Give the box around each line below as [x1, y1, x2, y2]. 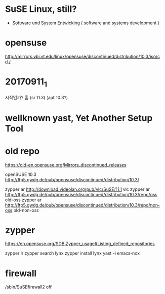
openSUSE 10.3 [5, 171, 37, 177]
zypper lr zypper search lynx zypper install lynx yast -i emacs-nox [5, 251, 140, 256]
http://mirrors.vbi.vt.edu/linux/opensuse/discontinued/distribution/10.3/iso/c [5, 53, 160, 59]
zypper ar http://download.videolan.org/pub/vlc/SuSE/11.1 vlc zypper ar [5, 186, 150, 192]
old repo [5, 145, 40, 157]
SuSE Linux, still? [5, 3, 77, 15]
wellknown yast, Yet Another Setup [5, 112, 153, 124]
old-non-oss [13, 207, 39, 213]
